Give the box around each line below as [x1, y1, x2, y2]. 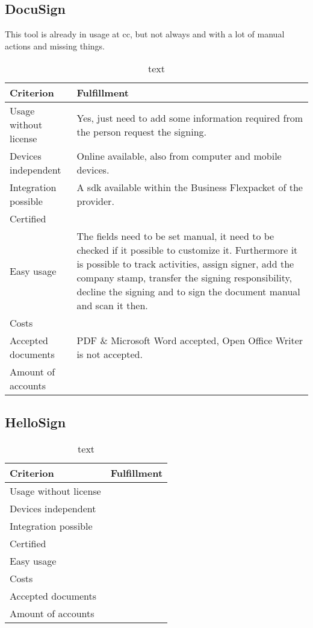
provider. [76, 194, 114, 209]
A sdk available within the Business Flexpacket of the [76, 180, 303, 195]
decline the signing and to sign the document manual [76, 284, 300, 299]
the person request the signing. [76, 124, 206, 139]
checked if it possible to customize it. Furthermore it [76, 243, 298, 257]
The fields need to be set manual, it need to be [76, 229, 274, 243]
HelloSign [5, 412, 66, 431]
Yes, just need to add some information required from [76, 110, 303, 125]
